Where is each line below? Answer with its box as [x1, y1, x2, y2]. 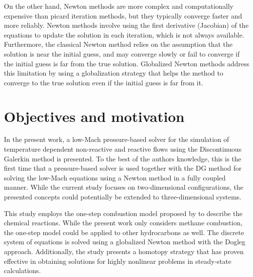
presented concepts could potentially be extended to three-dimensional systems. [4, 192, 242, 202]
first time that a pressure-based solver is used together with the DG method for [4, 163, 242, 173]
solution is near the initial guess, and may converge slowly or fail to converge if [4, 48, 240, 59]
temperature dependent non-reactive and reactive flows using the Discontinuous [4, 144, 242, 154]
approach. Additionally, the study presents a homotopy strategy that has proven [4, 246, 244, 256]
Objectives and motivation [4, 106, 185, 126]
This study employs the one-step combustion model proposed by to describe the [4, 208, 243, 218]
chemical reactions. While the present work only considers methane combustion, [4, 218, 243, 228]
